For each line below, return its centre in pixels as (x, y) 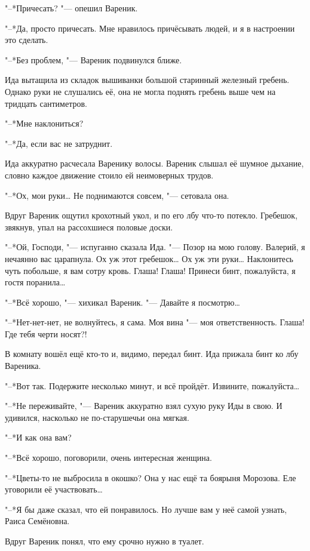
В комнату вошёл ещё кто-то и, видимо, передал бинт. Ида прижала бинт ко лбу (152, 354)
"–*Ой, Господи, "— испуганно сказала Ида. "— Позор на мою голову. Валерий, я (155, 247)
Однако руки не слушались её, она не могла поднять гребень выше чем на (140, 91)
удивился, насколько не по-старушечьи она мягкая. (97, 417)
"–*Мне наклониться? (44, 123)
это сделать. (27, 40)
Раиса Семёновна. (37, 521)
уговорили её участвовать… (54, 489)
